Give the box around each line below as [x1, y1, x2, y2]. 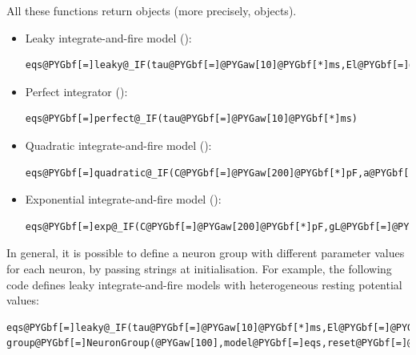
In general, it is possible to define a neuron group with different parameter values [6, 244, 405, 261]
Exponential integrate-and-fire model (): [25, 191, 222, 208]
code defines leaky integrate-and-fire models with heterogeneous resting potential [6, 276, 402, 292]
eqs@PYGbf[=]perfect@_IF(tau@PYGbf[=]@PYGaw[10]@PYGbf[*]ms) [25, 113, 358, 125]
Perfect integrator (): [25, 83, 128, 99]
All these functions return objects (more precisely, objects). [6, 2, 297, 18]
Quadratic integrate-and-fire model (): [25, 136, 212, 153]
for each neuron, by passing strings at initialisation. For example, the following [6, 260, 392, 276]
